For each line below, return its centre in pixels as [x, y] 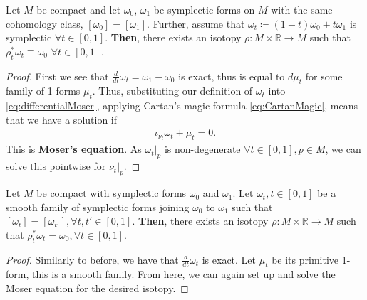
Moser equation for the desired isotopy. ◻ [97, 288]
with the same [302, 9]
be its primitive [305, 259]
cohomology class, [45, 23]
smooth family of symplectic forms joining [98, 207]
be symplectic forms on [204, 9]
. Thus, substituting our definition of [172, 91]
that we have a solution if [62, 119]
